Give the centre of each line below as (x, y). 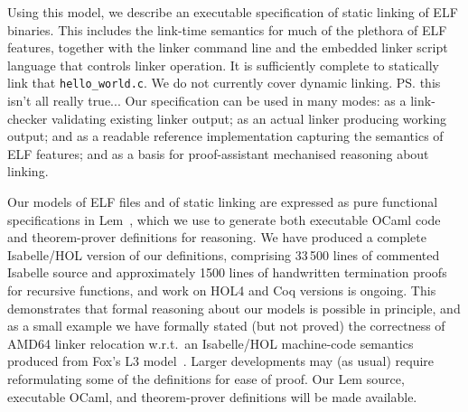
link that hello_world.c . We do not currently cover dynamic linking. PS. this (224, 83)
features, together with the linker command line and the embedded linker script (228, 47)
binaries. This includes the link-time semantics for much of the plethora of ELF (227, 29)
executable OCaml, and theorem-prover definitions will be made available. (212, 396)
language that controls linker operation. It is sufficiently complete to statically (223, 65)
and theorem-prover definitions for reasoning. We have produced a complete (217, 237)
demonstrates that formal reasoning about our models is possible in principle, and (234, 308)
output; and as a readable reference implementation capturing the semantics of (225, 136)
